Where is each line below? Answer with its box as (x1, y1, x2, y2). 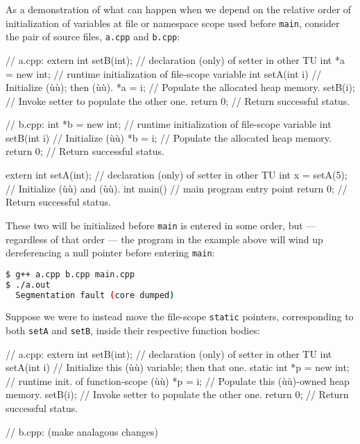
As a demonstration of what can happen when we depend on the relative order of (6, 2, 352, 16)
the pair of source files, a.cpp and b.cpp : (6, 29, 180, 44)
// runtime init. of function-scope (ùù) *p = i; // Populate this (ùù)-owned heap (6, 373, 350, 388)
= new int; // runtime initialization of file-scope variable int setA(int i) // (6, 66, 322, 81)
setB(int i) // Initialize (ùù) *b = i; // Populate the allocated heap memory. (6, 130, 332, 145)
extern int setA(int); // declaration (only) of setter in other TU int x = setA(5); (6, 167, 348, 182)
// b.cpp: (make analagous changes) (6, 424, 158, 438)
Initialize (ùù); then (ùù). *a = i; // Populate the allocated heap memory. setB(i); (6, 80, 355, 94)
